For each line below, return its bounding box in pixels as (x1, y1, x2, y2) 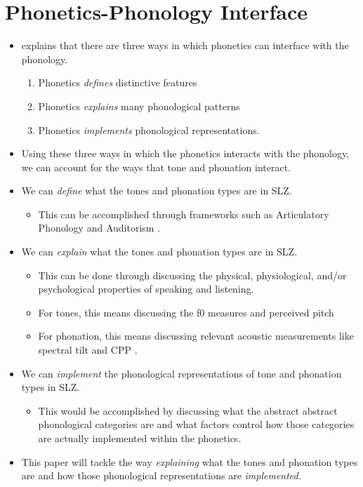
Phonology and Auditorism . (38, 220, 161, 235)
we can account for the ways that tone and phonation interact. (21, 159, 291, 174)
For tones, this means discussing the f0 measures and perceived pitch (38, 305, 334, 319)
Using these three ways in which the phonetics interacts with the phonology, (21, 146, 350, 161)
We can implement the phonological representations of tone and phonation (21, 366, 342, 380)
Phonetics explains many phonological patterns (38, 98, 240, 113)
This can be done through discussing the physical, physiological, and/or (38, 267, 347, 282)
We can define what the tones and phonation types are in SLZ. (21, 183, 292, 198)
